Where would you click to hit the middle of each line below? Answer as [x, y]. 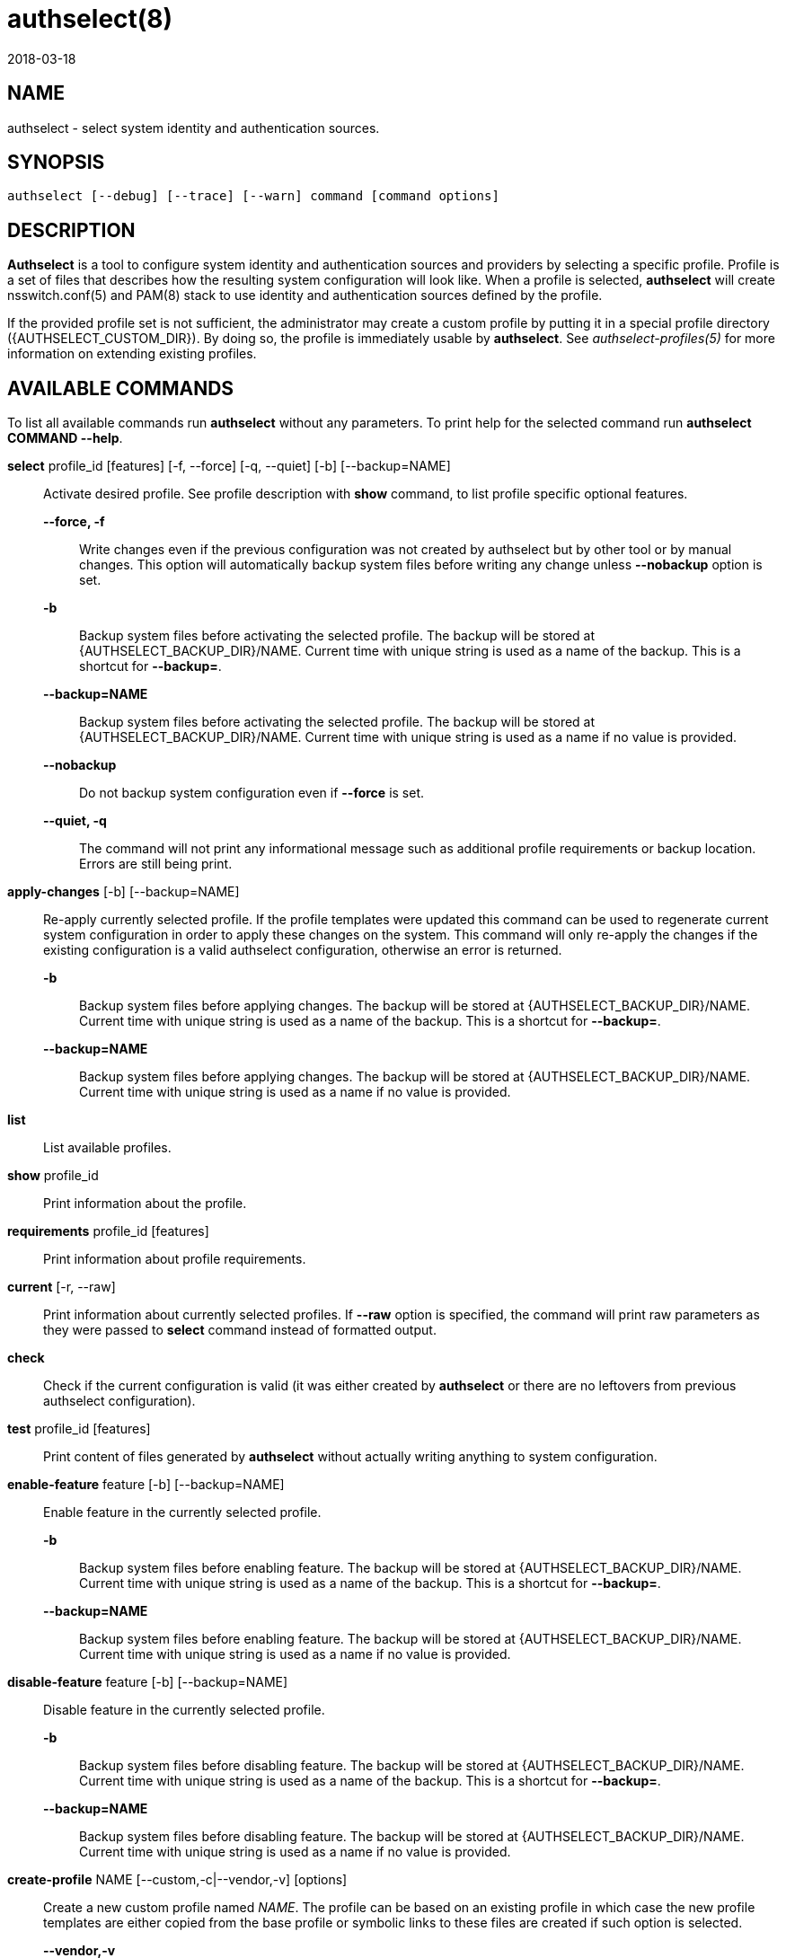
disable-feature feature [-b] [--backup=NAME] [148, 1682]
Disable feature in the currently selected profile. [184, 1710]
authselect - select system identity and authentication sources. [194, 128]
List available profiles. [107, 1148]
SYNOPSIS [56, 163]
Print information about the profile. [145, 1204]
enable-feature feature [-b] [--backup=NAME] [146, 1485]
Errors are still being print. [156, 864]
